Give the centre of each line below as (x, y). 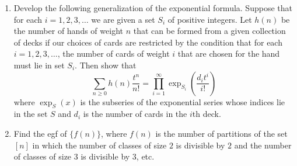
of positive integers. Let (210, 19)
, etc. (145, 156)
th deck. (207, 114)
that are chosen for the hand (229, 53)
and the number (263, 145)
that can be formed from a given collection (209, 31)
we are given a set (123, 19)
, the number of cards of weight (113, 53)
